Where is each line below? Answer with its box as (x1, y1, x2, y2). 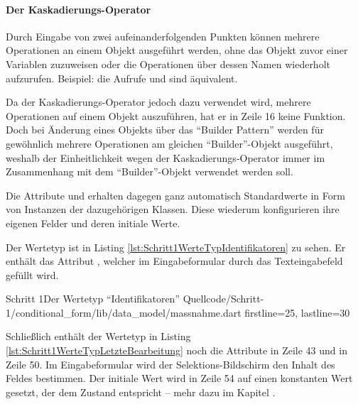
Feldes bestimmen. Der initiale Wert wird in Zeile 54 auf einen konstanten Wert (6, 371, 353, 386)
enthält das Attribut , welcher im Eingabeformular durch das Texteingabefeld (6, 253, 343, 268)
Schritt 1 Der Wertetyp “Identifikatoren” (6, 291, 180, 306)
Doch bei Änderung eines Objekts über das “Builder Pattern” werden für (6, 122, 324, 137)
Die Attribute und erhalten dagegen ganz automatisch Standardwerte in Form (6, 187, 345, 202)
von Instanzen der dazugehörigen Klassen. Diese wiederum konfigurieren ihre (6, 202, 340, 217)
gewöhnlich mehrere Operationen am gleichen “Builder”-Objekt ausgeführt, (6, 136, 333, 151)
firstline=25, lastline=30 (244, 305, 350, 320)
